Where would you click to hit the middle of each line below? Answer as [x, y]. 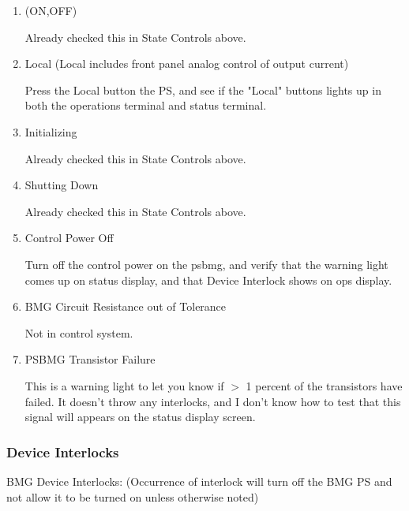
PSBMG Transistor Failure [90, 359]
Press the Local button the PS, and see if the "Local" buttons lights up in [203, 90]
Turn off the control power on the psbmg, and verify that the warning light [206, 264]
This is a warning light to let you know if [124, 385]
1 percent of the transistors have [324, 385]
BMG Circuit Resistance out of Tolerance [126, 306]
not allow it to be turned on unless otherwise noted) [133, 496]
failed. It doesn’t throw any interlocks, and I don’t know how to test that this [213, 401]
